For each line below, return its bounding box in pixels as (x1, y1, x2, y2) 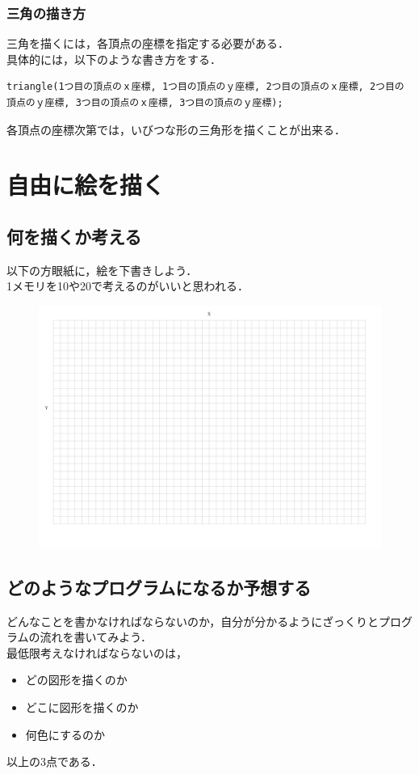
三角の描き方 (6, 2, 86, 23)
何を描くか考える (6, 223, 142, 248)
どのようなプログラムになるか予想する (6, 574, 312, 599)
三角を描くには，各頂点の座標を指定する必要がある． (6, 35, 289, 52)
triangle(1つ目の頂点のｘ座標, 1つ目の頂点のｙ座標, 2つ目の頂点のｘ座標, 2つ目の (6, 81, 404, 93)
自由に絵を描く (6, 168, 166, 201)
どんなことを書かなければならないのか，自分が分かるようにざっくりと (6, 612, 379, 629)
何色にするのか (25, 725, 105, 742)
